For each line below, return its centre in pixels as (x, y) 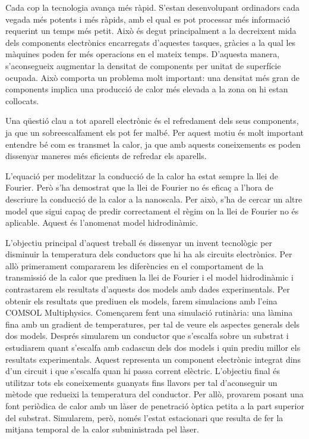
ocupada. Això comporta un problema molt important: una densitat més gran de (153, 77)
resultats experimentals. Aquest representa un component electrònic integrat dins (153, 359)
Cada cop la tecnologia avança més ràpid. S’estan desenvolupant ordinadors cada (153, 7)
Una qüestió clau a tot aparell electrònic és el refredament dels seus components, (152, 121)
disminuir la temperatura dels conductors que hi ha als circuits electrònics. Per (149, 254)
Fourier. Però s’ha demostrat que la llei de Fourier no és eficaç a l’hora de (139, 187)
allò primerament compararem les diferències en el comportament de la (135, 265)
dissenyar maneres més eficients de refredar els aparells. (106, 156)
